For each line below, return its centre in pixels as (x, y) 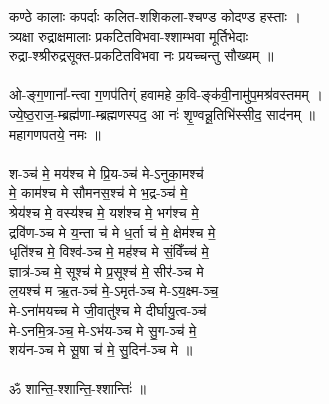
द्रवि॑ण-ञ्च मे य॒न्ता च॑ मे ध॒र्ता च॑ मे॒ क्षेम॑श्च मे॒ (112, 231)
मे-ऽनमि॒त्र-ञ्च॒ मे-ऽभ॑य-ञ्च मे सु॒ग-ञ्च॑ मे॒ (103, 329)
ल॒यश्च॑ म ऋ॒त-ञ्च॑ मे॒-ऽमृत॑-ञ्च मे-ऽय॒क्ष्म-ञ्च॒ (114, 290)
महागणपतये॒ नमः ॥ (55, 133)
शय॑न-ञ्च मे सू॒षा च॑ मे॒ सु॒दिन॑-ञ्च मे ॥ (101, 349)
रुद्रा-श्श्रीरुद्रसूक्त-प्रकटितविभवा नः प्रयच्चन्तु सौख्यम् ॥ (141, 55)
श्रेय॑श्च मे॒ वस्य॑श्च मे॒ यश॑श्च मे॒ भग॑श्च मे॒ (104, 211)
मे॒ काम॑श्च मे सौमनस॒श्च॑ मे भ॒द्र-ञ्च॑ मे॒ (98, 192)
